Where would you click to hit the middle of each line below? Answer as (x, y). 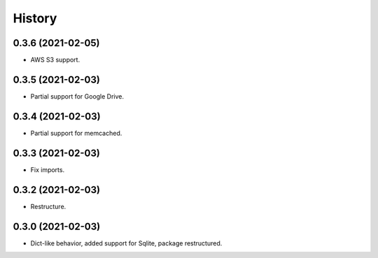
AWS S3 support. (55, 60)
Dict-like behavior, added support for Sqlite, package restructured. (126, 243)
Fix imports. (48, 170)
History (35, 18)
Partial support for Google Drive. (77, 96)
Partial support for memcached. (76, 133)
